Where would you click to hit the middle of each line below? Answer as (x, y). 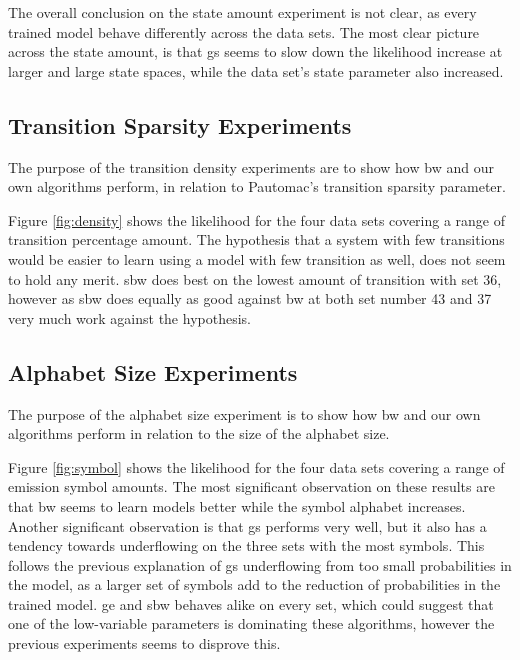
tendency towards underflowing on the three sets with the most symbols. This (246, 545)
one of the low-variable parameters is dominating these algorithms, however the (251, 623)
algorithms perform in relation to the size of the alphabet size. (199, 433)
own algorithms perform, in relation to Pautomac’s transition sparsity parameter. (257, 186)
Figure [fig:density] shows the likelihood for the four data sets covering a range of (257, 219)
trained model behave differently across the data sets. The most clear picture (244, 31)
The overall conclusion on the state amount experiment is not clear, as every (242, 12)
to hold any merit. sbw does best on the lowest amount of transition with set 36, (255, 278)
